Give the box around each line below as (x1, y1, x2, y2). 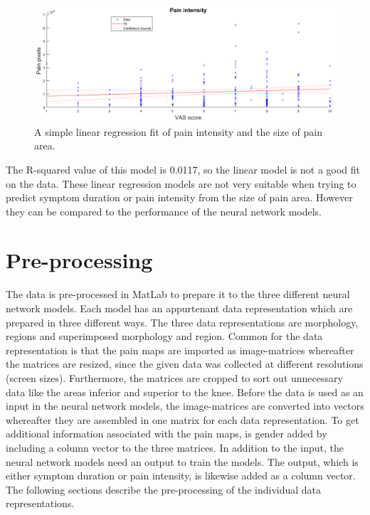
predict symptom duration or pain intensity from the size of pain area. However (6, 190, 353, 205)
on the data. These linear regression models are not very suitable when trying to (6, 176, 356, 191)
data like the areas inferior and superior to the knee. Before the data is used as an (6, 384, 364, 399)
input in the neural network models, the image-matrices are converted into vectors (6, 398, 364, 413)
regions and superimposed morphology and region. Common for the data (6, 329, 323, 344)
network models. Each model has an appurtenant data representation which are (6, 301, 353, 316)
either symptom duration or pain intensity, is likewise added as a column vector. (6, 468, 356, 483)
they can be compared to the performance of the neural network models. (6, 203, 322, 218)
